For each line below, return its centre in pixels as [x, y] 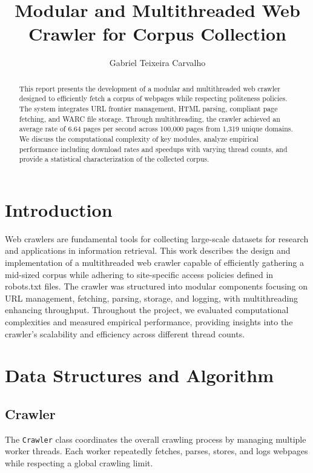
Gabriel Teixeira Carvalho [157, 63]
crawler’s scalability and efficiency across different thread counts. [125, 333]
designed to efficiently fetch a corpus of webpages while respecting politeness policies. [153, 98]
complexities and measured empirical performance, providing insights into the [149, 322]
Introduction [59, 209]
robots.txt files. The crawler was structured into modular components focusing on [156, 286]
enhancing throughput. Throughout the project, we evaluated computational [147, 310]
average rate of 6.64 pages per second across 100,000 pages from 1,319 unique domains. [156, 129]
